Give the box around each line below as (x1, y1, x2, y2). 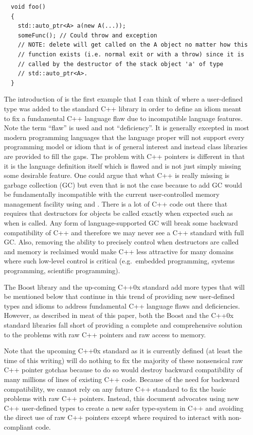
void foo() (11, 3, 46, 10)
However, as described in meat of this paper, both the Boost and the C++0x (4, 310, 234, 320)
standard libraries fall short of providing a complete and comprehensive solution (4, 320, 242, 330)
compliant (4, 421, 34, 432)
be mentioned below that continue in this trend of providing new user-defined (4, 291, 235, 301)
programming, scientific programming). (4, 265, 120, 276)
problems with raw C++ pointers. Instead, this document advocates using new (4, 393, 239, 403)
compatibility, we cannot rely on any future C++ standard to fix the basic (4, 383, 226, 394)
